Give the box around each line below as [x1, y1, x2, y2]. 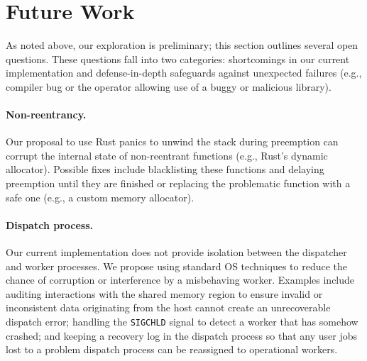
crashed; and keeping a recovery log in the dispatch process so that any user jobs [6, 328, 357, 343]
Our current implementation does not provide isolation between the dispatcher [6, 245, 347, 260]
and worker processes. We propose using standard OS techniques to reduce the [6, 258, 348, 273]
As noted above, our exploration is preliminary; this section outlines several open [6, 38, 358, 52]
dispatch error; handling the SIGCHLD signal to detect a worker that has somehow [6, 314, 358, 329]
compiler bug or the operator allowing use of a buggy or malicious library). [6, 79, 332, 94]
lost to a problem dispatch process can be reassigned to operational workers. [6, 342, 338, 357]
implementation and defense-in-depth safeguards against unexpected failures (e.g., [6, 65, 362, 80]
